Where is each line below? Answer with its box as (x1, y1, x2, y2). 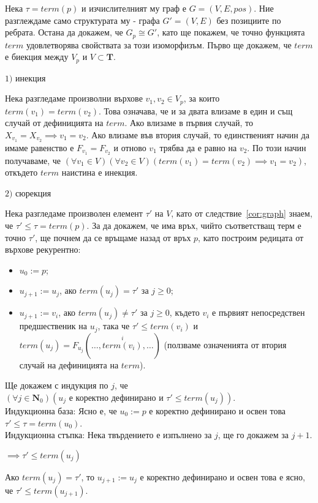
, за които (183, 92, 220, 105)
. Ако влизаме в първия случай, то (124, 116, 253, 129)
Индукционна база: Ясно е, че (5, 404, 117, 417)
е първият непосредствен (212, 306, 305, 319)
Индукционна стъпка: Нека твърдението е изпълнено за (5, 428, 212, 441)
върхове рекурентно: (5, 243, 81, 256)
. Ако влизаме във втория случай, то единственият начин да (86, 128, 309, 141)
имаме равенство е (5, 141, 74, 154)
